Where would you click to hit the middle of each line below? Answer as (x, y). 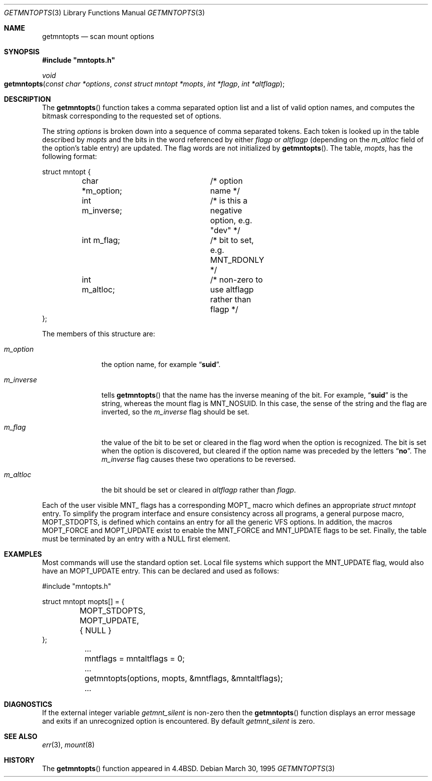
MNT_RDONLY (237, 260)
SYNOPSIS (22, 52)
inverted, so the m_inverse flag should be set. (175, 412)
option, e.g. (231, 220)
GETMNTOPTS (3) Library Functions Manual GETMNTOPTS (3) (105, 13)
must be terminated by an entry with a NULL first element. (136, 539)
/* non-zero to (236, 280)
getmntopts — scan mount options (98, 36)
